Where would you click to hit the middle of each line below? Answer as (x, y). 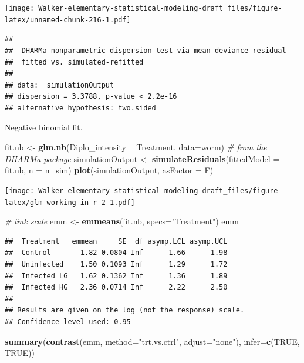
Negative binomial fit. (44, 127)
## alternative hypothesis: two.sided (80, 108)
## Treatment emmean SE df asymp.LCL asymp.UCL (116, 241)
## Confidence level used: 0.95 (68, 322)
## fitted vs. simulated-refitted (74, 62)
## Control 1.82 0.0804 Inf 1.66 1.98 (116, 253)
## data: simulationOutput (60, 85)
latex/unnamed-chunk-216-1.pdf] (68, 20)
